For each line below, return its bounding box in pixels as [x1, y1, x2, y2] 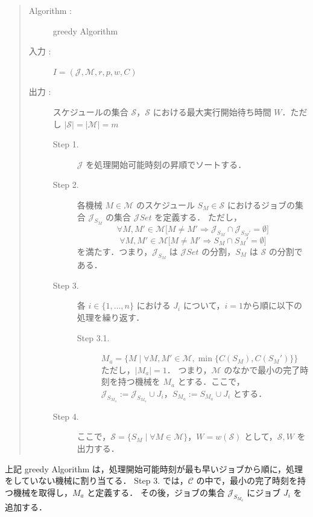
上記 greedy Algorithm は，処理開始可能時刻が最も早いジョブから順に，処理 [5, 462, 303, 475]
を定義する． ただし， [154, 210, 242, 223]
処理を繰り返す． [77, 310, 145, 323]
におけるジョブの [227, 198, 295, 211]
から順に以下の [243, 299, 303, 312]
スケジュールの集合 [52, 105, 128, 118]
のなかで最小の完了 [224, 363, 300, 376]
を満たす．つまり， [77, 245, 153, 257]
